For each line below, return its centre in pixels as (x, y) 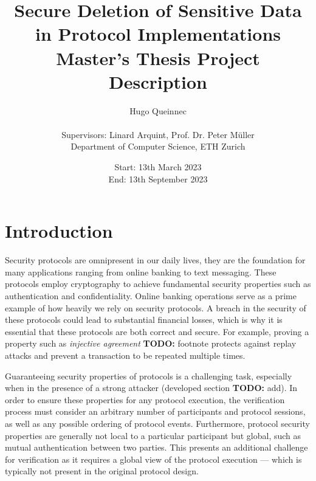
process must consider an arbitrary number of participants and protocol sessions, (155, 411)
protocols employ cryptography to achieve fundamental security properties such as (158, 284)
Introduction (59, 231)
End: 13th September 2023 (158, 178)
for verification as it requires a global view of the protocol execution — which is (153, 459)
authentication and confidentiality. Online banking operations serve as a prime (151, 295)
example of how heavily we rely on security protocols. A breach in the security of (156, 307)
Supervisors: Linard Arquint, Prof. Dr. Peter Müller (158, 134)
